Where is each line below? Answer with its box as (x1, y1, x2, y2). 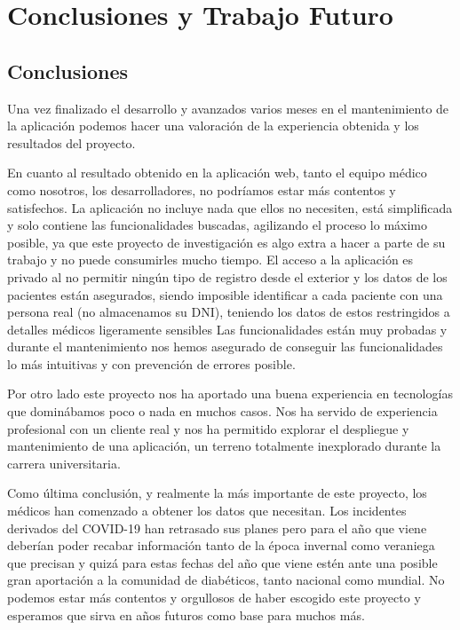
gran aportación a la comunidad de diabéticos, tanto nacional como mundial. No (7, 571, 445, 589)
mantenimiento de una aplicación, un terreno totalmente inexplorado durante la (7, 437, 441, 455)
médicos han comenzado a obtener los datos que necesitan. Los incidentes (7, 501, 407, 520)
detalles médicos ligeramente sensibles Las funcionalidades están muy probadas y (7, 319, 448, 338)
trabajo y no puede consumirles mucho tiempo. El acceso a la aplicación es (7, 250, 414, 269)
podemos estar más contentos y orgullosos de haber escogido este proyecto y (7, 588, 421, 607)
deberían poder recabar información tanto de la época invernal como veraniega (7, 536, 435, 555)
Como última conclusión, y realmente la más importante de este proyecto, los (7, 484, 427, 502)
